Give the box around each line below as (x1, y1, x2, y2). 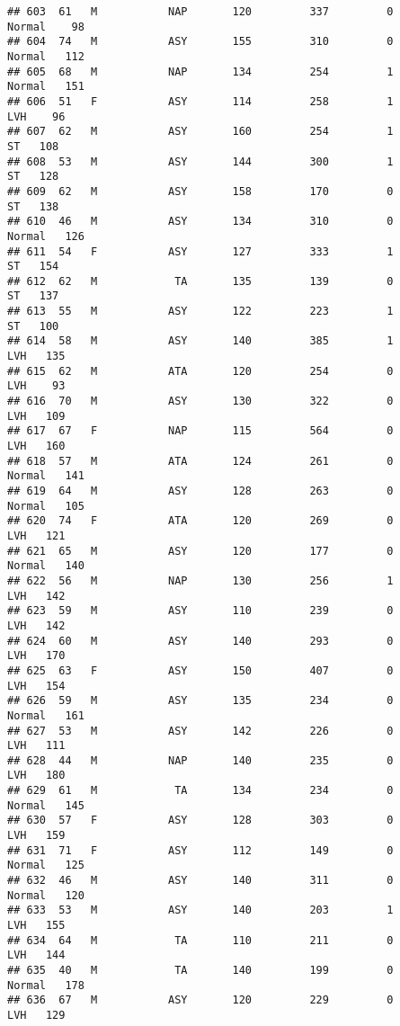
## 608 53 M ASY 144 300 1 (7, 155, 394, 168)
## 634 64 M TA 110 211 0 (7, 933, 394, 947)
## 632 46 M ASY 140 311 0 (7, 874, 394, 888)
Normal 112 (7, 49, 84, 63)
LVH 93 (7, 379, 66, 393)
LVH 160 (7, 440, 66, 453)
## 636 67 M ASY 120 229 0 (7, 994, 394, 1007)
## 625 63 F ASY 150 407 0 (7, 664, 394, 677)
